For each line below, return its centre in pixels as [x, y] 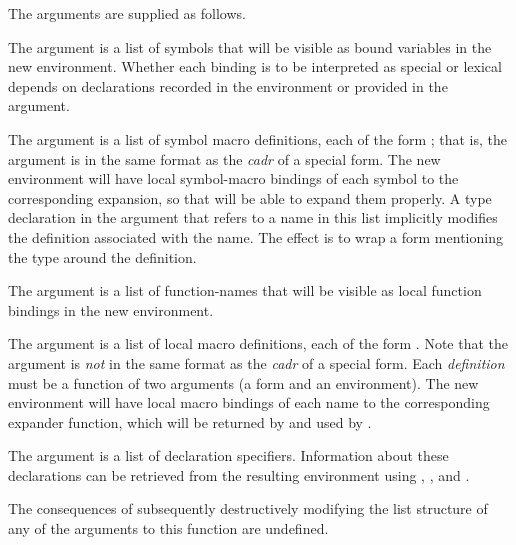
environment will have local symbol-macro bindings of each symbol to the [233, 178]
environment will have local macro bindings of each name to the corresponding [249, 402]
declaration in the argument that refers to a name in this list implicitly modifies [253, 217]
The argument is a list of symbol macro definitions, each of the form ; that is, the [258, 138]
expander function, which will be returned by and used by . [190, 421]
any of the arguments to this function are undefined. [168, 528]
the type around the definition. [102, 256]
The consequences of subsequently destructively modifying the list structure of [248, 508]
